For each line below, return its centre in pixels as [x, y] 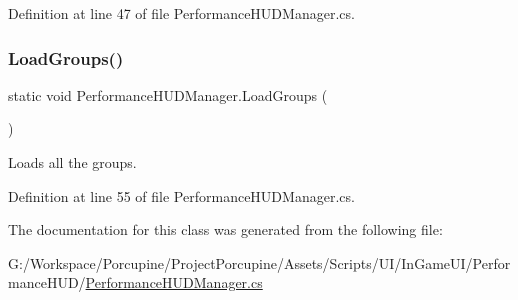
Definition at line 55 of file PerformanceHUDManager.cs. [181, 195]
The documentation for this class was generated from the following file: [225, 229]
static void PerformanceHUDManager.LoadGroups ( [168, 94]
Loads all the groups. [72, 162]
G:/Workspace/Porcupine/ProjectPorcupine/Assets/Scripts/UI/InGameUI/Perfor [259, 262]
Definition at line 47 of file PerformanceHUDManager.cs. [181, 13]
